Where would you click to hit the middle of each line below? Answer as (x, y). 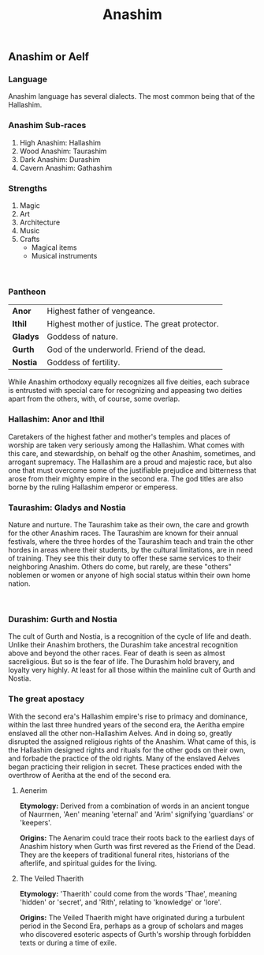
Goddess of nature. (82, 337)
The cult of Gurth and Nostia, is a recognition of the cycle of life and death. (130, 636)
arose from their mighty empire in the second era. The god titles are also (126, 478)
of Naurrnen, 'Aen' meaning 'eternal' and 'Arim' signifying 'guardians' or (136, 814)
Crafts (30, 240)
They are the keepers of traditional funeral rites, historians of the (125, 855)
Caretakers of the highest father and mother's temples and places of (119, 436)
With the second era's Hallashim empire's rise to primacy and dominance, (128, 716)
